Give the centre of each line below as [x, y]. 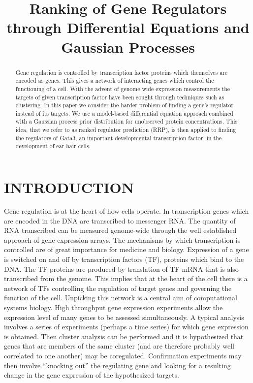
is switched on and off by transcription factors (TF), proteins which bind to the [124, 259]
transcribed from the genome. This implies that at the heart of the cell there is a [126, 278]
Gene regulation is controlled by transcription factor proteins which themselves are [122, 72]
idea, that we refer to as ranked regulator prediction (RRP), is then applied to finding [126, 130]
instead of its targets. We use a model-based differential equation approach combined [124, 113]
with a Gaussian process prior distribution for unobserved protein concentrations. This [126, 121]
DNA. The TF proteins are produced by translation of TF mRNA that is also [121, 269]
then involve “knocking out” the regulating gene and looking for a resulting [117, 365]
